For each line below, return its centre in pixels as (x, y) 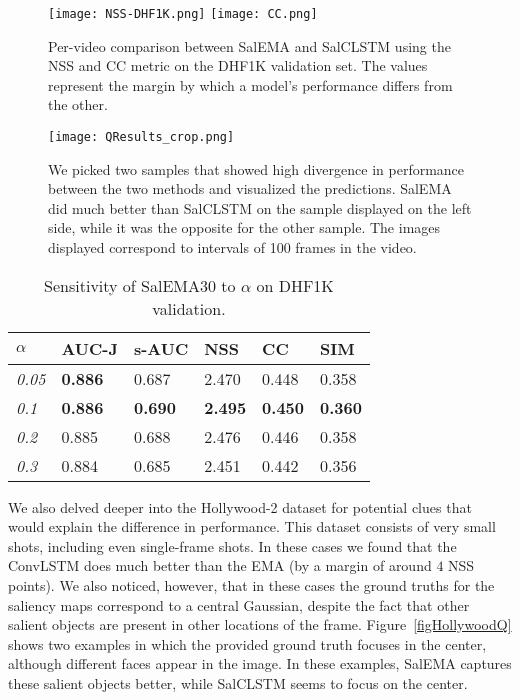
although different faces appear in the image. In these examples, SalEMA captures (260, 663)
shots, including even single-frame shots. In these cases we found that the (232, 545)
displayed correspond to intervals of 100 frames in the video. (232, 247)
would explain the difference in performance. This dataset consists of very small (252, 526)
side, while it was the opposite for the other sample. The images (244, 227)
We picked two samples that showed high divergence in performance (256, 168)
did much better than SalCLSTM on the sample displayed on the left (260, 207)
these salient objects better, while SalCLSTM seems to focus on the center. (238, 683)
